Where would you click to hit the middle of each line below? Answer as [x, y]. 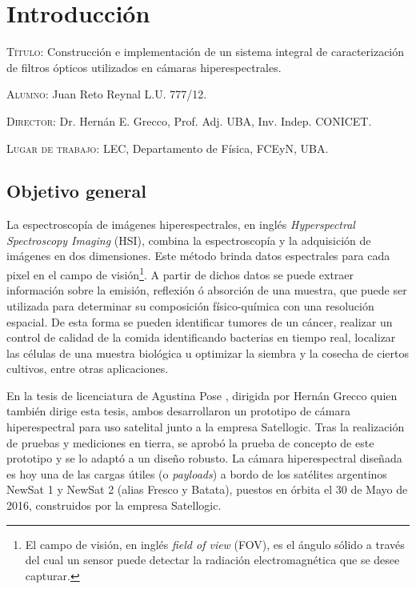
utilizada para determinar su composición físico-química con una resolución [190, 305]
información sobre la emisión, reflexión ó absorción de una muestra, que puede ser [207, 290]
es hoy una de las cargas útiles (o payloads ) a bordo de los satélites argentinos [197, 473]
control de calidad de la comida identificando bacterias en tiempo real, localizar [201, 337]
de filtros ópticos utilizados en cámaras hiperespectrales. [144, 67]
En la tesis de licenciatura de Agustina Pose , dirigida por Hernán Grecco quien [202, 395]
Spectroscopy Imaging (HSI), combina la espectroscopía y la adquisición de [189, 240]
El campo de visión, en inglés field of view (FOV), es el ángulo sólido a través [215, 544]
